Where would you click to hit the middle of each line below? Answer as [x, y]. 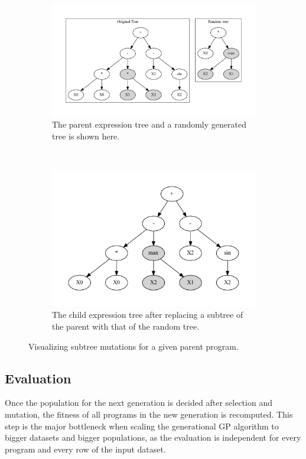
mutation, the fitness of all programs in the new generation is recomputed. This [149, 414]
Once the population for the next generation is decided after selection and [139, 403]
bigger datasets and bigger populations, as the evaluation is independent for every [153, 437]
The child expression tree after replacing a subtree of [148, 315]
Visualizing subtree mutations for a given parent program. [134, 346]
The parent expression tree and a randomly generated [149, 124]
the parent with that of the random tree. [126, 326]
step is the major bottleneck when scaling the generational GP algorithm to [142, 426]
